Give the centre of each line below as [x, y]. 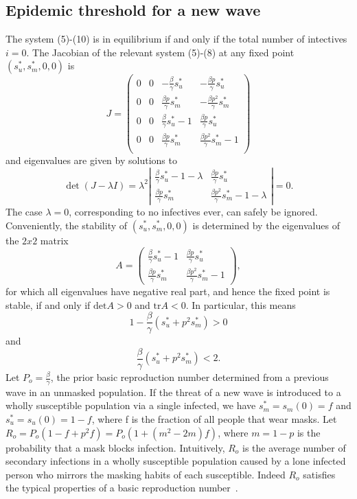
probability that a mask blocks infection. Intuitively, [115, 447]
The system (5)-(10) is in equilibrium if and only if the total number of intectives [176, 39]
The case [24, 211]
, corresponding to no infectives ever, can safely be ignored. [193, 211]
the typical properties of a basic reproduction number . [122, 488]
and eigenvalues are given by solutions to [91, 160]
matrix [54, 240]
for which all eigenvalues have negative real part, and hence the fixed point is [168, 291]
